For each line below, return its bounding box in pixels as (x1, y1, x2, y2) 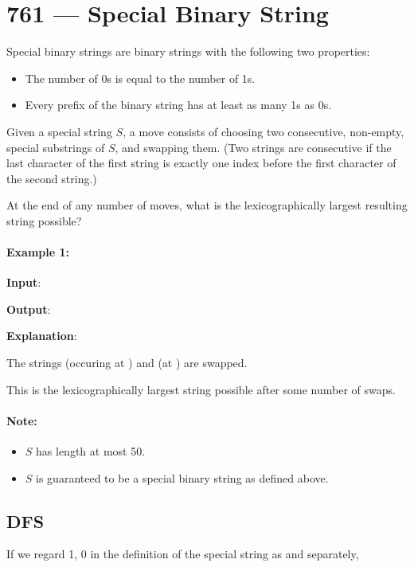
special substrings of (6, 139, 105, 155)
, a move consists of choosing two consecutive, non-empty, (123, 123, 404, 139)
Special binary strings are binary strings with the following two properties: (6, 43, 370, 60)
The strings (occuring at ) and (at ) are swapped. (6, 354, 248, 371)
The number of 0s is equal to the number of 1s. (25, 69, 256, 86)
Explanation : (6, 327, 77, 344)
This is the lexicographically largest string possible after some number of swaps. (6, 381, 396, 397)
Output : (6, 300, 51, 317)
